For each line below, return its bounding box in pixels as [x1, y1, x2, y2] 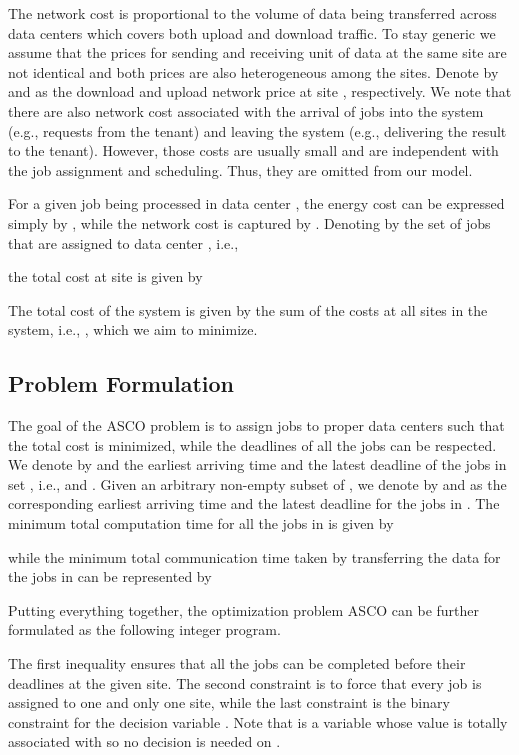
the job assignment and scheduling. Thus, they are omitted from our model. [8, 159, 473, 180]
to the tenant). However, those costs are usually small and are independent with [8, 140, 499, 161]
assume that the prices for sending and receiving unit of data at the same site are [8, 42, 507, 63]
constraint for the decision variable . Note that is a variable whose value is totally [8, 711, 508, 732]
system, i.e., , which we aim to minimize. [8, 319, 258, 340]
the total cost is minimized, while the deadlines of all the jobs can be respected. [8, 434, 497, 455]
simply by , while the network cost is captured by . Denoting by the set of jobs [8, 212, 491, 233]
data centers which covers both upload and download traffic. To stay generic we [8, 22, 496, 43]
